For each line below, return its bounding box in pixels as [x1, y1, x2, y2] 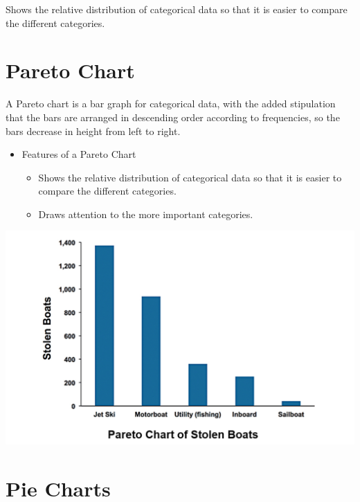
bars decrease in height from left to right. [6, 123, 181, 138]
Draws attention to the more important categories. [38, 206, 253, 221]
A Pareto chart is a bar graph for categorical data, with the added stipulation [6, 96, 336, 111]
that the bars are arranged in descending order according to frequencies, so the [6, 109, 340, 124]
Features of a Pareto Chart [21, 147, 136, 161]
